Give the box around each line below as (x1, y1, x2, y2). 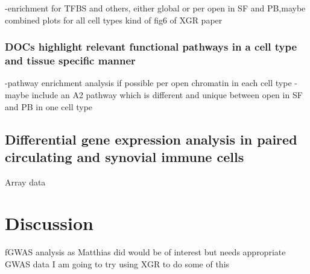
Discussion (5, 211, 93, 235)
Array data (5, 175, 46, 188)
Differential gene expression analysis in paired (5, 129, 297, 148)
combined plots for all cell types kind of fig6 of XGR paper (5, 13, 223, 26)
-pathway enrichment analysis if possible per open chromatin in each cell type (5, 76, 292, 89)
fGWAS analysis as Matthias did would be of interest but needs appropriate (5, 246, 286, 258)
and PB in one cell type (5, 100, 93, 113)
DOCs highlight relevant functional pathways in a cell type (5, 39, 297, 54)
